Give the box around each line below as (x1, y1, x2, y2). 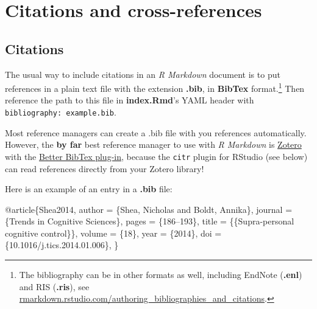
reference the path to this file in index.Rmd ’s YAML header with (5, 94, 254, 106)
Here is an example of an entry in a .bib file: (5, 182, 173, 195)
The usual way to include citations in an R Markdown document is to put (5, 68, 280, 80)
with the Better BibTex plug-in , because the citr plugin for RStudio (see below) (5, 150, 308, 162)
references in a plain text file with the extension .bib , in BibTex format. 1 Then (5, 80, 305, 94)
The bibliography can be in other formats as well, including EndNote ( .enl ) (19, 268, 302, 281)
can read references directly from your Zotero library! (5, 162, 204, 175)
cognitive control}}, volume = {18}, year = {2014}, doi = (5, 226, 222, 239)
